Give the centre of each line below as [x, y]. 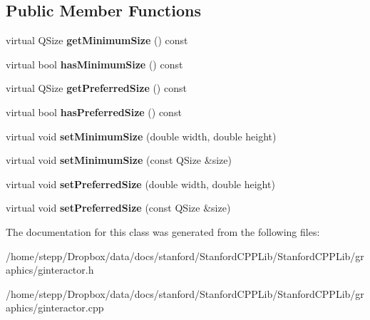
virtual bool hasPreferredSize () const [94, 112]
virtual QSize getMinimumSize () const [97, 40]
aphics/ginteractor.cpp [55, 308]
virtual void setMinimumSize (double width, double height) [141, 136]
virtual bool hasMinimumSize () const [94, 64]
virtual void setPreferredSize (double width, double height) [140, 184]
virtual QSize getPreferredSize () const [96, 88]
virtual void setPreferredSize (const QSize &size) [118, 208]
